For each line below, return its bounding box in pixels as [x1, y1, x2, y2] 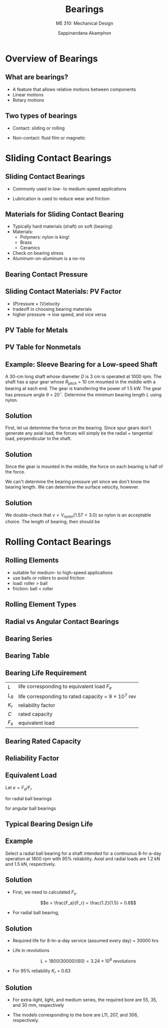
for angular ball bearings [5, 805, 56, 811]
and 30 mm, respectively [12, 1002, 64, 1008]
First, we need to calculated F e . [12, 889, 77, 896]
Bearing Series [5, 635, 53, 643]
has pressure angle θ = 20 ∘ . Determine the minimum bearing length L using [5, 390, 162, 397]
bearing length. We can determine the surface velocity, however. [5, 484, 139, 490]
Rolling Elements [5, 556, 59, 565]
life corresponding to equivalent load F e [18, 683, 112, 691]
